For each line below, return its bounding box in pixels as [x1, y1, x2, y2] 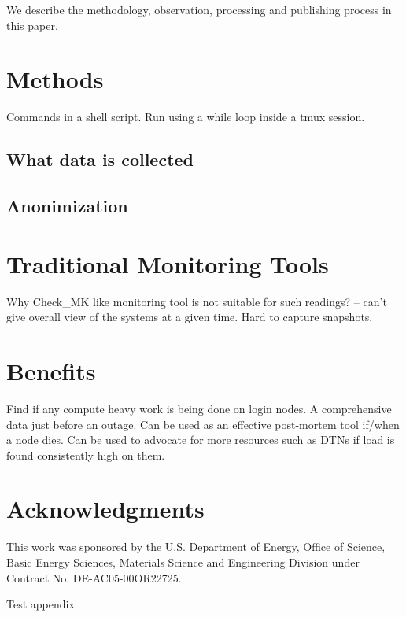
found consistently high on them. [6, 446, 165, 463]
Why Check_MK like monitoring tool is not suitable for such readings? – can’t [6, 293, 387, 309]
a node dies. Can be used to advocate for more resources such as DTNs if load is [6, 431, 395, 448]
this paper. [6, 17, 58, 33]
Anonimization [6, 194, 128, 218]
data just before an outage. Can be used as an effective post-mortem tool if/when [6, 416, 400, 432]
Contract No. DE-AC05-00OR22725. [6, 569, 182, 586]
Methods [6, 63, 104, 95]
